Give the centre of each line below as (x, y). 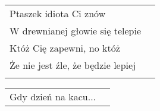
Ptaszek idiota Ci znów (58, 13)
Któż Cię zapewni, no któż (65, 48)
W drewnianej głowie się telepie (76, 31)
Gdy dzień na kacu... (53, 96)
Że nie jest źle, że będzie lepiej (73, 65)
